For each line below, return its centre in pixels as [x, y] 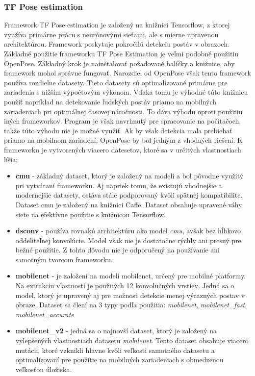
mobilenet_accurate [45, 314]
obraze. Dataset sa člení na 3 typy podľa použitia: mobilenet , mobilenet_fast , [131, 305]
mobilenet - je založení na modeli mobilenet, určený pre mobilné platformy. [131, 276]
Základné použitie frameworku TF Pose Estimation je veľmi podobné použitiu [121, 53]
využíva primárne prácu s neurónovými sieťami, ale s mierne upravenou [111, 34]
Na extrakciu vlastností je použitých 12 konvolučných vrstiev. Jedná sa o [125, 286]
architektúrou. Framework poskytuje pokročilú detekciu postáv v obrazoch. [117, 44]
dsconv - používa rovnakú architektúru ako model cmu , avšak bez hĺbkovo [128, 231]
